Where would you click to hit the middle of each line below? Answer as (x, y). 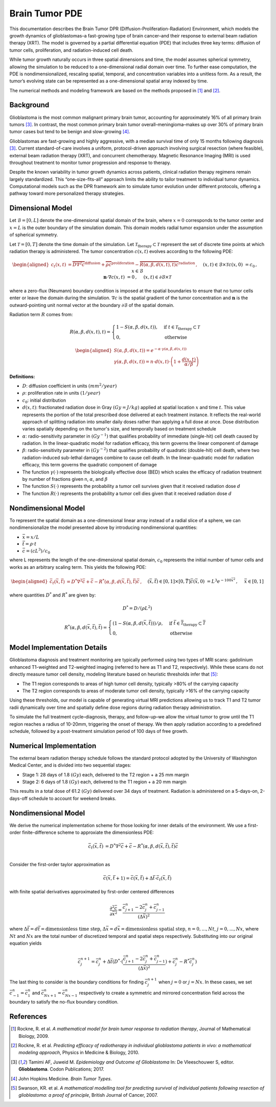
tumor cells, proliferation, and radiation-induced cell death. (71, 50)
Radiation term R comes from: (41, 315)
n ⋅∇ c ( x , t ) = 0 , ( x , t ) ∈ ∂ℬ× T (137, 277)
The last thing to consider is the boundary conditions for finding (77, 982)
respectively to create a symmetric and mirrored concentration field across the (162, 993)
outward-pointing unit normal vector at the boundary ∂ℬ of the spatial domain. (92, 305)
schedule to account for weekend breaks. (73, 798)
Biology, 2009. (34, 1036)
